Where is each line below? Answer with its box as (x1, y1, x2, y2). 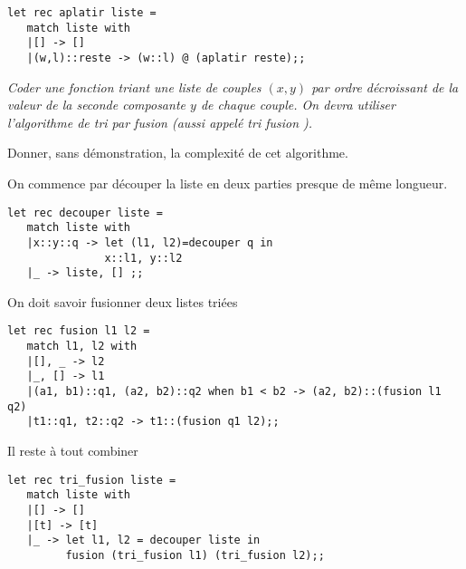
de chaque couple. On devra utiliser (200, 95, 395, 114)
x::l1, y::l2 (104, 251, 183, 265)
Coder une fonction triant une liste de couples (7, 77, 262, 96)
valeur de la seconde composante (7, 95, 185, 114)
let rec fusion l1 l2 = (7, 324, 150, 338)
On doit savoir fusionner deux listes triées (7, 292, 238, 311)
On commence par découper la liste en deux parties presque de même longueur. (7, 174, 448, 192)
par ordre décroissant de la (311, 77, 459, 96)
